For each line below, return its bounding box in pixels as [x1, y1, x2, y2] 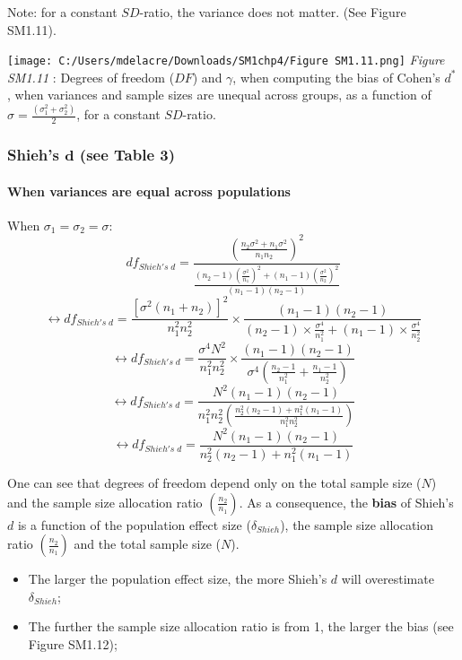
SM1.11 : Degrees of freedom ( [7, 67, 175, 86]
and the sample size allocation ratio [7, 492, 203, 511]
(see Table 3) [79, 143, 176, 166]
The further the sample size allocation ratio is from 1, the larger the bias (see [28, 617, 454, 636]
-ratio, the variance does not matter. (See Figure [139, 3, 406, 21]
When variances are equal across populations [7, 181, 291, 200]
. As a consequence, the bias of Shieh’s [239, 492, 454, 511]
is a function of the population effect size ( [17, 515, 251, 534]
